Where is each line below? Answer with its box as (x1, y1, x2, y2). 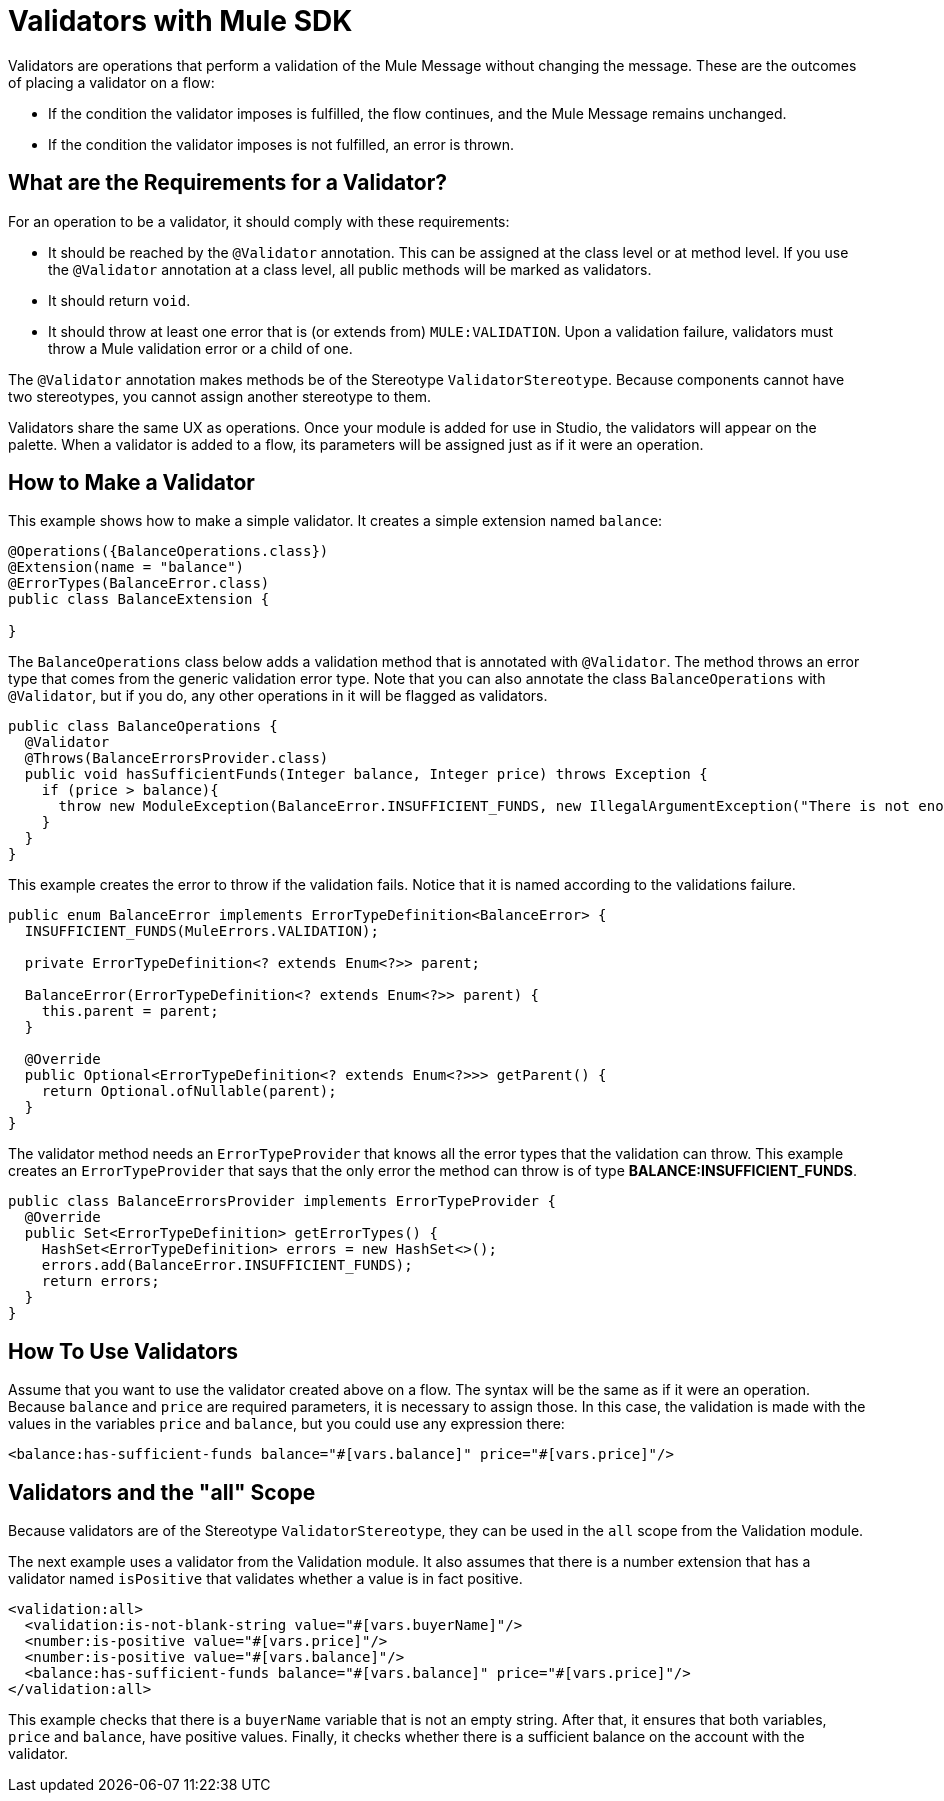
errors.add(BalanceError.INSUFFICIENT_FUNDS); (41, 1257, 413, 1274)
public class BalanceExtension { (8, 591, 270, 608)
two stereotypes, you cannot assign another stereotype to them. (8, 387, 432, 405)
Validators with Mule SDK (8, 4, 353, 38)
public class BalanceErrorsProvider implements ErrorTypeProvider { (8, 1193, 556, 1210)
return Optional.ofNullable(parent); (41, 1083, 337, 1100)
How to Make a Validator (8, 470, 255, 496)
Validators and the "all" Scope (8, 1479, 316, 1505)
